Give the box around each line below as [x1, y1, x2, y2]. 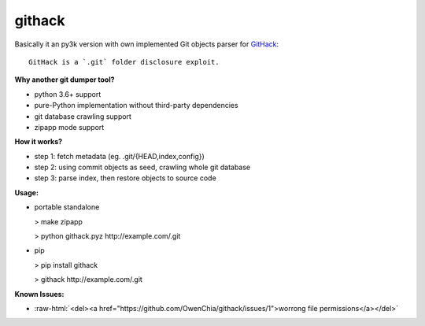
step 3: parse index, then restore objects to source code [34, 173, 216, 183]
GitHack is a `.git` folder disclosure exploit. [28, 57, 220, 66]
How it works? [14, 137, 63, 146]
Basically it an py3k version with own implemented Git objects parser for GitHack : [14, 39, 279, 49]
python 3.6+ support [34, 89, 102, 98]
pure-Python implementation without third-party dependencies [34, 101, 239, 110]
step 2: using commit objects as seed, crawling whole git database [34, 162, 251, 172]
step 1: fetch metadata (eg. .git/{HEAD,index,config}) [34, 151, 205, 161]
